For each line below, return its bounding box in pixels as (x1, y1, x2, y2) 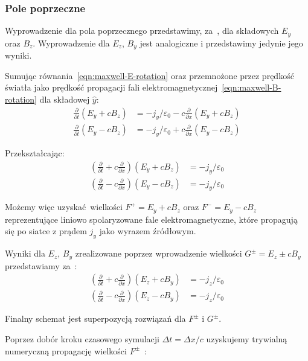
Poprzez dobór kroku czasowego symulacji (5, 332, 159, 345)
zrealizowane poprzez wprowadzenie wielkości (75, 247, 242, 260)
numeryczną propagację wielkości (5, 344, 127, 357)
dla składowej (39, 92, 90, 105)
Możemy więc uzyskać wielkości (5, 200, 123, 213)
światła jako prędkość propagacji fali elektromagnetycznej (5, 81, 218, 94)
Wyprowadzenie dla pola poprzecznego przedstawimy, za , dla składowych (5, 24, 279, 37)
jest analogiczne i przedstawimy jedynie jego (140, 36, 303, 49)
